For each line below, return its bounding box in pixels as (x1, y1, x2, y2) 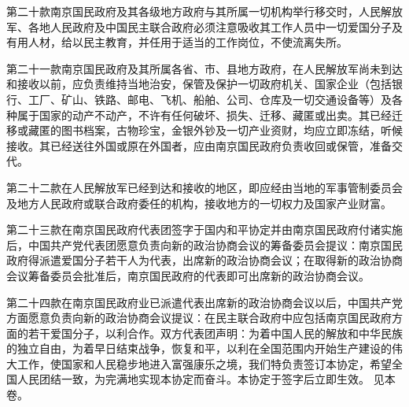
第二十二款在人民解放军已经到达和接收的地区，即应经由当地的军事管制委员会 (6, 179, 403, 195)
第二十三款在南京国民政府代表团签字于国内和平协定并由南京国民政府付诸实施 (6, 221, 403, 238)
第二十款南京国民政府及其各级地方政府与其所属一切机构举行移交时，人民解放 (6, 3, 403, 19)
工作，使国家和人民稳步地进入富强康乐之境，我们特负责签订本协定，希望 (17, 355, 392, 372)
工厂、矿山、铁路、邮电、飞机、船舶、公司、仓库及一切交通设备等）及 (28, 91, 392, 107)
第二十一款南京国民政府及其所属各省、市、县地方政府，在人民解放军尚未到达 (6, 60, 403, 76)
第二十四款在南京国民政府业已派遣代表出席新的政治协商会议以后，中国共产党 (6, 294, 403, 310)
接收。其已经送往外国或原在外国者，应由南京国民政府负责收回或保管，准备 (6, 137, 392, 154)
